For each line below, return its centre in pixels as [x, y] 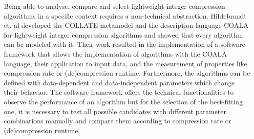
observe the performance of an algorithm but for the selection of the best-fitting [123, 101]
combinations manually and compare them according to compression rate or [118, 121]
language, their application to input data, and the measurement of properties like [126, 63]
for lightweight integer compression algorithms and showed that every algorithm [124, 34]
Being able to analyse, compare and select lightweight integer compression [115, 6]
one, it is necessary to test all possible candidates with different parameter [115, 111]
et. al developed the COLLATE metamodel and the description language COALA [126, 25]
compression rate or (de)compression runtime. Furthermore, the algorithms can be [127, 73]
